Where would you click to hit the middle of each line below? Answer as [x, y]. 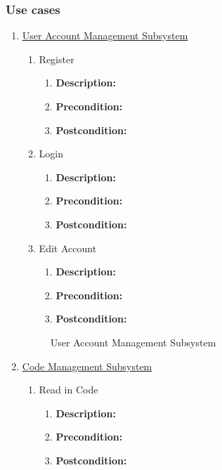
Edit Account [68, 248]
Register [57, 59]
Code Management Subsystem [87, 366]
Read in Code [68, 390]
